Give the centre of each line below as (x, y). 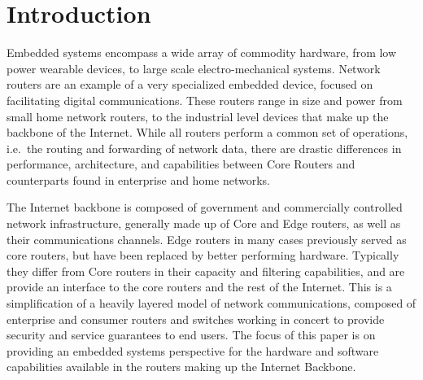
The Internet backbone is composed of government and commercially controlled (205, 207)
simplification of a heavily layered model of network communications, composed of (211, 303)
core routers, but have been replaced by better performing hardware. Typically (203, 255)
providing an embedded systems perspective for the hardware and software (193, 350)
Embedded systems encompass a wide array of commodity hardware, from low (202, 52)
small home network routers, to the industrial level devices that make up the (198, 116)
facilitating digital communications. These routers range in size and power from (205, 100)
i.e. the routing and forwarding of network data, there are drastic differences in (204, 148)
